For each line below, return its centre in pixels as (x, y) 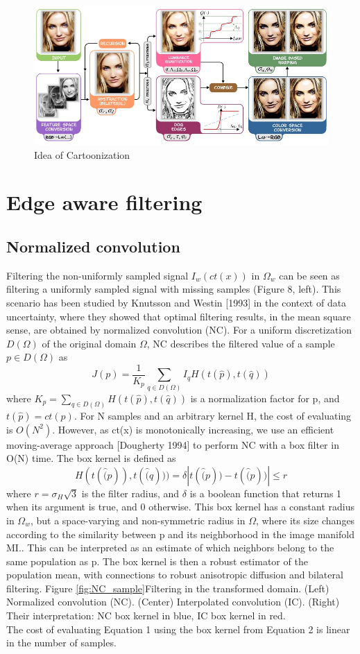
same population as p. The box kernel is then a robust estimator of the (157, 561)
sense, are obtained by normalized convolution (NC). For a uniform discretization (179, 330)
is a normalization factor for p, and (265, 398)
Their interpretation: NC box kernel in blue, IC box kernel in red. (146, 616)
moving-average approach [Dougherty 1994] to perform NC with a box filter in (173, 444)
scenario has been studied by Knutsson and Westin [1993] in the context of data (177, 302)
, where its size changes (305, 520)
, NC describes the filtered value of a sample (241, 343)
